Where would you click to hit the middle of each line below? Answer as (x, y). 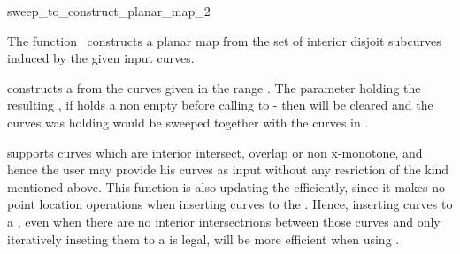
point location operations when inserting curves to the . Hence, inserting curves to (230, 204)
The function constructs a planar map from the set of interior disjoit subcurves (224, 40)
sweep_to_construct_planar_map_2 (109, 11)
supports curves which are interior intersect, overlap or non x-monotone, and (215, 152)
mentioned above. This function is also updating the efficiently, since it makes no (226, 186)
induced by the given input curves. (101, 58)
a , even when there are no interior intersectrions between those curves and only (224, 221)
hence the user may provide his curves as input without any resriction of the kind (228, 169)
